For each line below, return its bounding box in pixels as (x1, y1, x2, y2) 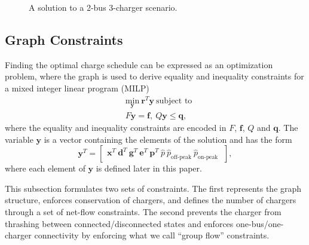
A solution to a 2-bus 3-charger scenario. (29, 1, 178, 13)
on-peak (198, 154, 218, 161)
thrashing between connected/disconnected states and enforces (5, 217, 234, 229)
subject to (156, 96, 192, 105)
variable (5, 133, 33, 145)
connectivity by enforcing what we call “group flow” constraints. (34, 229, 270, 241)
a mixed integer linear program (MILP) (5, 81, 149, 94)
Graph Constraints (5, 30, 123, 48)
